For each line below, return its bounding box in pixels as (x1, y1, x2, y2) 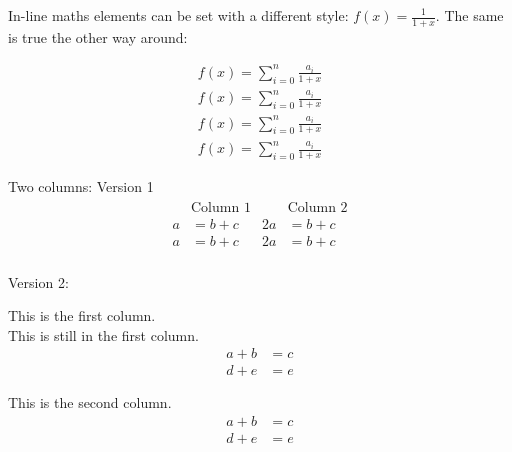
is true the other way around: (8, 26, 188, 47)
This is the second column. (8, 392, 172, 413)
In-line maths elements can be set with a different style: (8, 5, 349, 25)
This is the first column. (8, 305, 156, 326)
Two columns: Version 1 (8, 175, 154, 196)
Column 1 (191, 201, 251, 216)
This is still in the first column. (8, 324, 199, 345)
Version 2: (8, 271, 69, 292)
